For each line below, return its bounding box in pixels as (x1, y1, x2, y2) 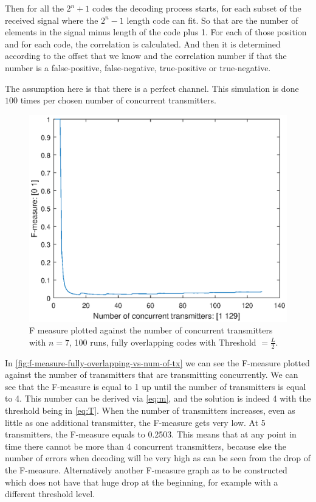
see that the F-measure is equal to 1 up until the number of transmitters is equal (5, 380, 306, 392)
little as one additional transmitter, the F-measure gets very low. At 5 (5, 416, 266, 428)
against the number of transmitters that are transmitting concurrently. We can (5, 368, 298, 381)
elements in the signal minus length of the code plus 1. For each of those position (5, 26, 307, 38)
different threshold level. (5, 487, 95, 500)
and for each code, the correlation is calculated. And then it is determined (5, 37, 281, 50)
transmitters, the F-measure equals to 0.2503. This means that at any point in (5, 428, 297, 441)
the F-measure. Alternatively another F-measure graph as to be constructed (5, 464, 287, 476)
